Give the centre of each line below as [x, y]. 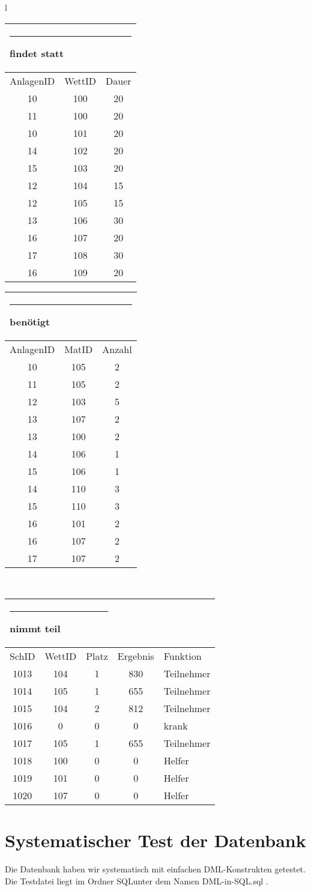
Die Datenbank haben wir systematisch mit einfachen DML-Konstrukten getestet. [155, 869]
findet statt [37, 53]
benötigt [30, 321]
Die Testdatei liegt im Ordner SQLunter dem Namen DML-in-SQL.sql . [137, 880]
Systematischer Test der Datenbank [155, 840]
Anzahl [117, 349]
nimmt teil [35, 629]
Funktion [183, 656]
